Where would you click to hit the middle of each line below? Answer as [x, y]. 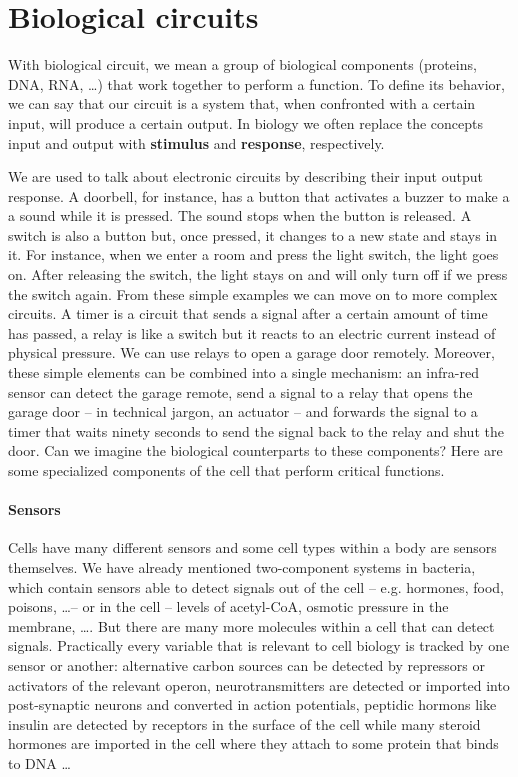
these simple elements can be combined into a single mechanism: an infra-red [243, 372]
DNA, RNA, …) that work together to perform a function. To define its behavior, [256, 83]
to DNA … [39, 762]
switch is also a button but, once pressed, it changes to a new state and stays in [253, 234]
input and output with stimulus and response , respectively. [196, 142]
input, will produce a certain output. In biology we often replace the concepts [246, 122]
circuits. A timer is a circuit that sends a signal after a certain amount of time [248, 313]
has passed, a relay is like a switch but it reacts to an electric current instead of [252, 332]
